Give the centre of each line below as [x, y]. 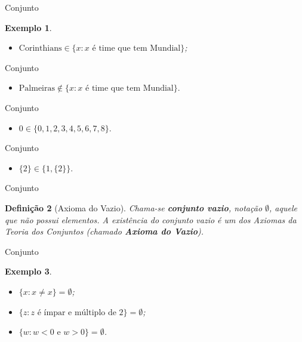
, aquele [283, 207]
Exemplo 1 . [28, 27]
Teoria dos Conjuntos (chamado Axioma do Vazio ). [104, 231]
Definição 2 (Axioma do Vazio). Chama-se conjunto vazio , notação [134, 207]
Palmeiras [37, 89]
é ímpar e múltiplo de [77, 312]
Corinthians [40, 49]
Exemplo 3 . [28, 271]
